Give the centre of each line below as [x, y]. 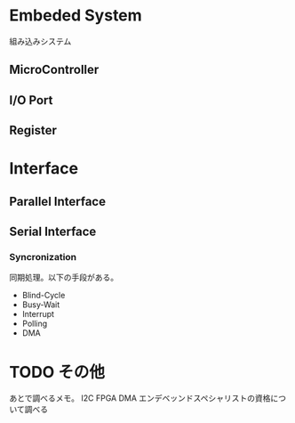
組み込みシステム [40, 41]
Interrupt [38, 314]
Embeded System [76, 16]
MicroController [54, 70]
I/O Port [31, 100]
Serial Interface [53, 232]
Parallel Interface [58, 201]
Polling [35, 324]
